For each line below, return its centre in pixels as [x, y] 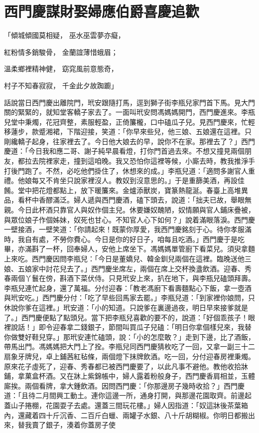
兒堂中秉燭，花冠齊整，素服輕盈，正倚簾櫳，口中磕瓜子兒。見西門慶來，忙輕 [129, 121]
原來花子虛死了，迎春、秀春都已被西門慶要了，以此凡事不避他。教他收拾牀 [126, 366]
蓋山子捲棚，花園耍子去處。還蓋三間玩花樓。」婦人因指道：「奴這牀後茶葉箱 [126, 405]
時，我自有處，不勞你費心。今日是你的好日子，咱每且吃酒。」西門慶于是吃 [124, 239]
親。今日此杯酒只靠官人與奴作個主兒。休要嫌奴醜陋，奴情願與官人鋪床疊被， [129, 210]
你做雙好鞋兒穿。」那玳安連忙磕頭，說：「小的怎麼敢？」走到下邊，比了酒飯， [129, 336]
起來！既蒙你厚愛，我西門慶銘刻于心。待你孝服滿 [171, 229]
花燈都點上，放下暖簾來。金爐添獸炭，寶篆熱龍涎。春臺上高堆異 [143, 190]
